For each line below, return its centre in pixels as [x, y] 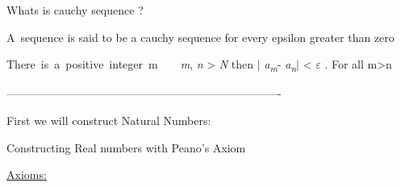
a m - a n [280, 65]
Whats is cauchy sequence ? [75, 10]
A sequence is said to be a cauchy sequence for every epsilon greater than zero [200, 37]
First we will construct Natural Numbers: [109, 120]
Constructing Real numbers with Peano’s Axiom [126, 147]
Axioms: [27, 175]
